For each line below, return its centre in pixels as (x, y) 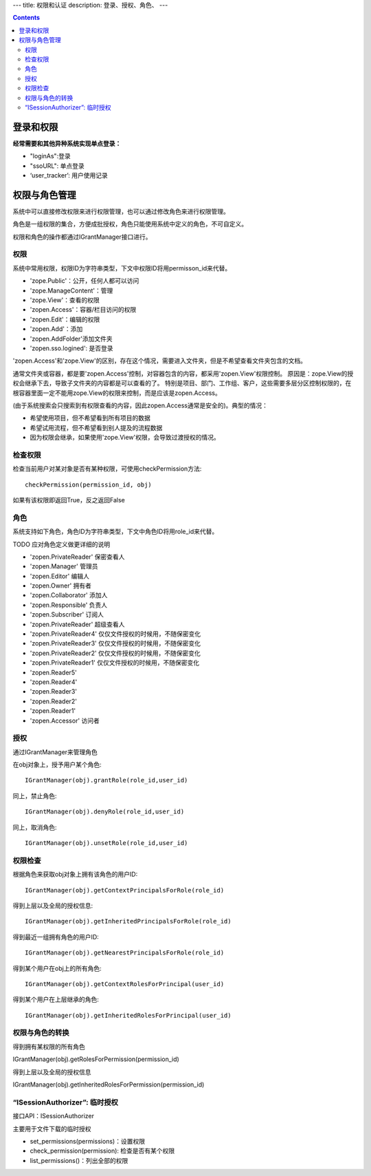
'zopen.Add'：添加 (56, 329)
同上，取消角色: (35, 827)
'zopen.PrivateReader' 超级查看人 (77, 624)
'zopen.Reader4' (54, 682)
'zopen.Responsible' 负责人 (69, 605)
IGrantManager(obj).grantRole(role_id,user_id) (106, 780)
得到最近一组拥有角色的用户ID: (56, 937)
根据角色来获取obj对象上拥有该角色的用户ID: (75, 875)
